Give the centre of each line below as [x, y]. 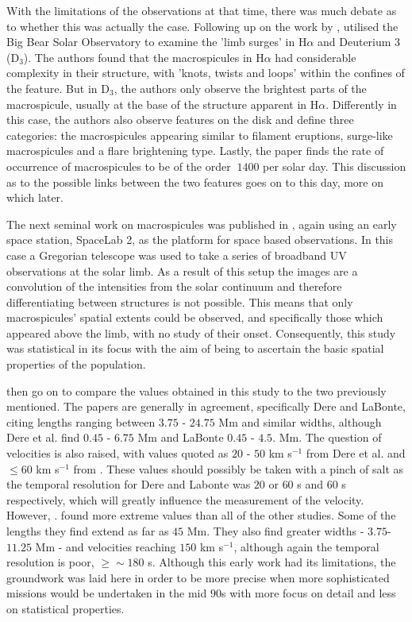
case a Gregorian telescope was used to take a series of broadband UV [177, 255]
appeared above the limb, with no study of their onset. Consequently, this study [201, 332]
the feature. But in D [58, 88]
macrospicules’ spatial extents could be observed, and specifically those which [195, 317]
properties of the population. [76, 364]
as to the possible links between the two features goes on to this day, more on [195, 182]
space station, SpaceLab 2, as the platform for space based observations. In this [200, 240]
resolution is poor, [50, 562]
